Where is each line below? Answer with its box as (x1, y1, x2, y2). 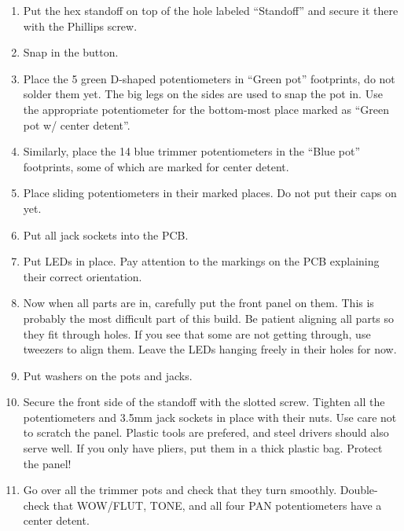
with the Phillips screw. (23, 17, 138, 34)
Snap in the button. (23, 44, 119, 60)
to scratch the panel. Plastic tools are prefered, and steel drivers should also (23, 424, 389, 441)
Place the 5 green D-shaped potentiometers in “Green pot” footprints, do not (23, 70, 395, 86)
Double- (340, 482, 378, 498)
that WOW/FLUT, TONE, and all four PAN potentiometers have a (53, 496, 382, 513)
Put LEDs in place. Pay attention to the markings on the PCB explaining (23, 253, 380, 269)
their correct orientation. (23, 268, 142, 284)
